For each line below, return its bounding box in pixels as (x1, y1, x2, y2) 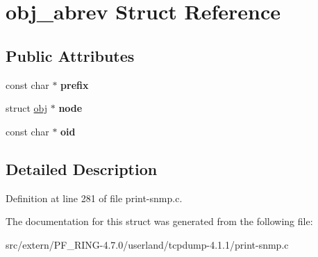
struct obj (6, 101, 48, 115)
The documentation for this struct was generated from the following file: (6, 214, 313, 229)
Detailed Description (6, 158, 158, 179)
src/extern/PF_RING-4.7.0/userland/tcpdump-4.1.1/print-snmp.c (6, 237, 289, 251)
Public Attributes (6, 44, 135, 66)
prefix (60, 77, 89, 92)
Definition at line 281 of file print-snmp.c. (6, 190, 183, 205)
